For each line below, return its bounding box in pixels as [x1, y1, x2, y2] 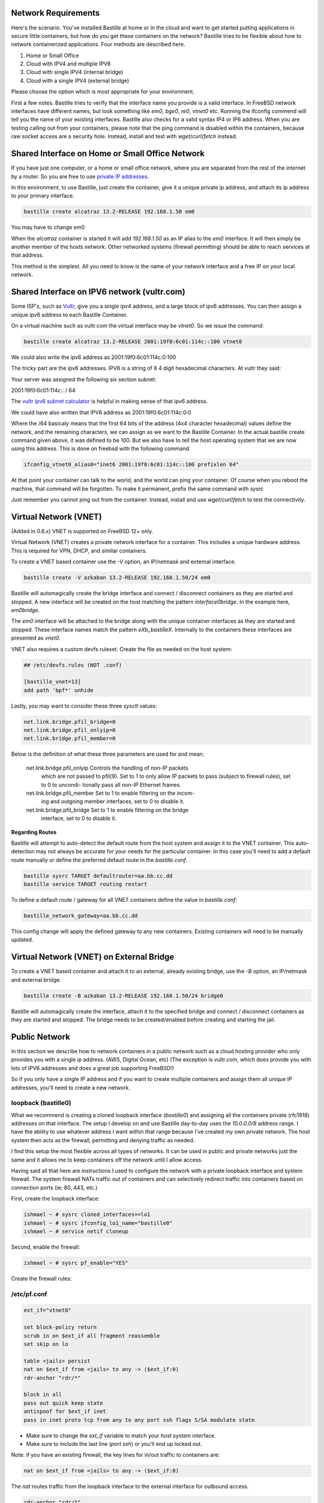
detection [11, 848, 35, 855]
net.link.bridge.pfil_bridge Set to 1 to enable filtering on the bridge [26, 806, 189, 813]
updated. [11, 936, 34, 943]
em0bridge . [11, 606, 40, 613]
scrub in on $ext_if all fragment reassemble [23, 1332, 160, 1339]
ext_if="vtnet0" [23, 1307, 72, 1314]
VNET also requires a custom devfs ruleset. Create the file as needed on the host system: [11, 645, 232, 652]
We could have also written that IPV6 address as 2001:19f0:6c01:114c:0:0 [11, 409, 191, 416]
